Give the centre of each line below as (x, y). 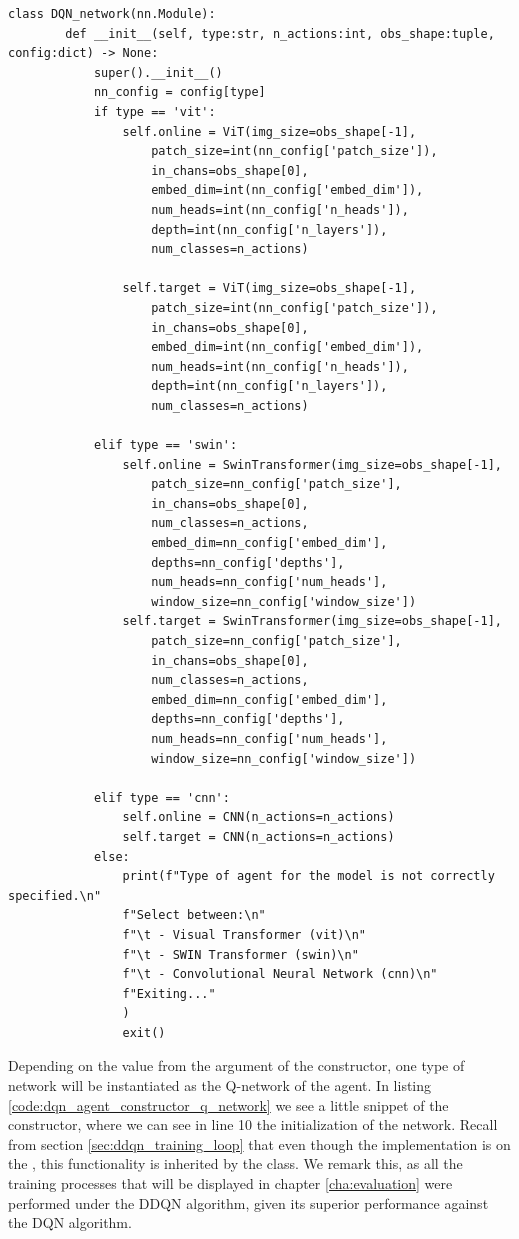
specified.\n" (55, 895)
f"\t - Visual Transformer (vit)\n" (244, 934)
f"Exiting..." (169, 993)
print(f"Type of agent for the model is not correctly (308, 876)
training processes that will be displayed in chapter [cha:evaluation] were (230, 1183)
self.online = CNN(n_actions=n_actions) (258, 817)
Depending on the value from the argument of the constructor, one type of (236, 1065)
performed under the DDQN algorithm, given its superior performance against (248, 1202)
